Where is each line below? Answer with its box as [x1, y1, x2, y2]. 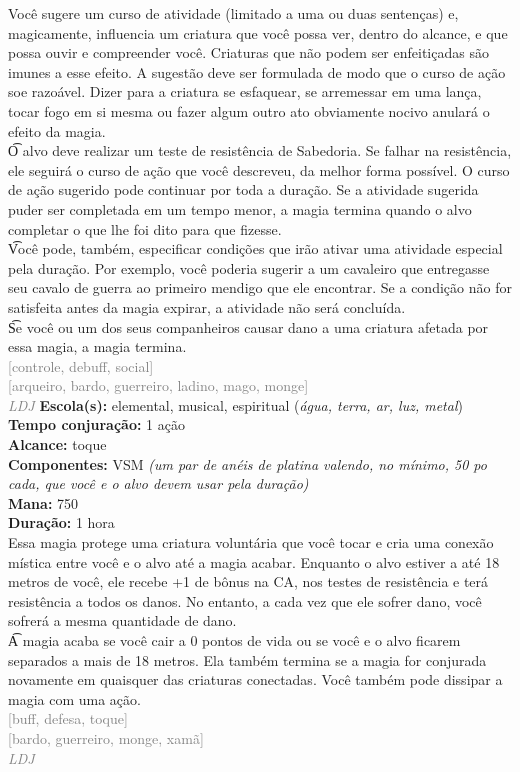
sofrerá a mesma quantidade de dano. [8, 610, 237, 631]
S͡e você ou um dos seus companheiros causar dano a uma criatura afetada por [8, 316, 489, 337]
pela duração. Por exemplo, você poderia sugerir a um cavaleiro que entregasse [8, 257, 490, 278]
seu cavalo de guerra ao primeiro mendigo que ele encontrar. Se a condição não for [8, 277, 512, 298]
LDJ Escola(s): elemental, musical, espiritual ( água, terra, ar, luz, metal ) [8, 394, 463, 415]
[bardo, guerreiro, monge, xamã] [8, 727, 204, 748]
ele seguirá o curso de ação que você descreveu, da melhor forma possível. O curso [8, 159, 510, 180]
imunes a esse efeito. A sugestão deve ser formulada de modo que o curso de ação [8, 61, 506, 82]
